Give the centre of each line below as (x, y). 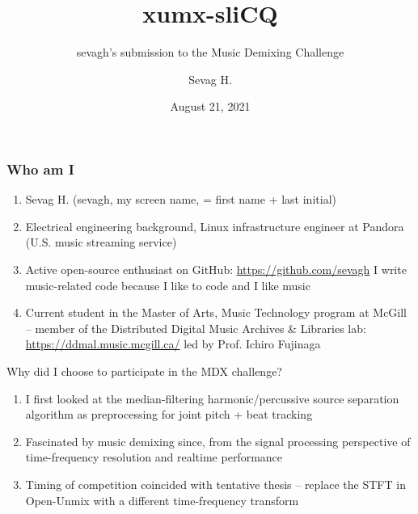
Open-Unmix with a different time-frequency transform (162, 500)
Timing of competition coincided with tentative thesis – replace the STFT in (215, 484)
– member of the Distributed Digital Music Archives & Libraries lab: (196, 328)
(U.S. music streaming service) (101, 242)
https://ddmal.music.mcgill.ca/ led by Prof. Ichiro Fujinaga (173, 344)
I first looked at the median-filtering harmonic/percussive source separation (212, 398)
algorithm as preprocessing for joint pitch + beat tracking (169, 414)
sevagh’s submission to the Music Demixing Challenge (210, 52)
